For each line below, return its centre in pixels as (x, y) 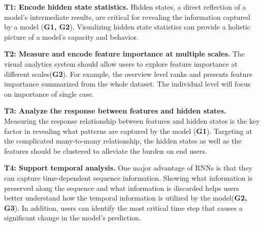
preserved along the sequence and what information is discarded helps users (122, 188)
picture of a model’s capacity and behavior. (72, 36)
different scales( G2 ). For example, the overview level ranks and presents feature (128, 74)
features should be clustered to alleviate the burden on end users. (106, 150)
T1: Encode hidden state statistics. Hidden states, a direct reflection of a (125, 7)
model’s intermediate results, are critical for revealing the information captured (127, 17)
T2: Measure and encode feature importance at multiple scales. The (125, 54)
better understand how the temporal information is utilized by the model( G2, (126, 198)
